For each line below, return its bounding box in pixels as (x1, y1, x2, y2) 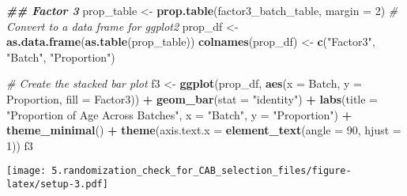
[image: (6, 165, 47, 177)
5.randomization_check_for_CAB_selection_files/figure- (51, 165, 352, 177)
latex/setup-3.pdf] (6, 179, 108, 190)
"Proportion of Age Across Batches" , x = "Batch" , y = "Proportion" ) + (6, 106, 352, 122)
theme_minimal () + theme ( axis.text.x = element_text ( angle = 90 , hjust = (6, 122, 401, 138)
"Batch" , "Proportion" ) (6, 48, 115, 65)
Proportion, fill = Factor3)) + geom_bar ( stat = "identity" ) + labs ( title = (6, 90, 378, 107)
